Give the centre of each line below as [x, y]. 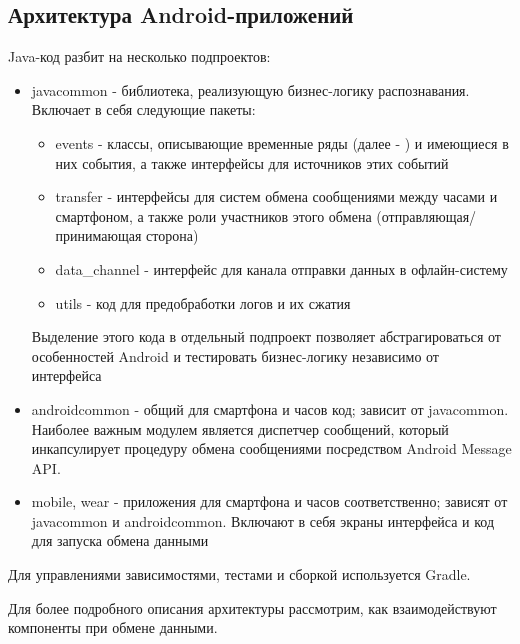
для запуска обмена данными [120, 540]
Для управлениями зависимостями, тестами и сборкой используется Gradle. [239, 574]
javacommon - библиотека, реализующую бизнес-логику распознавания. [250, 89]
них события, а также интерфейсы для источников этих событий [252, 162]
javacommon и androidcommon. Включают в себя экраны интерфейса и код [263, 520]
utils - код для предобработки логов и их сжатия [203, 302]
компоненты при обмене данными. [113, 627]
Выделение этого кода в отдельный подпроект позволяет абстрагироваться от [266, 336]
